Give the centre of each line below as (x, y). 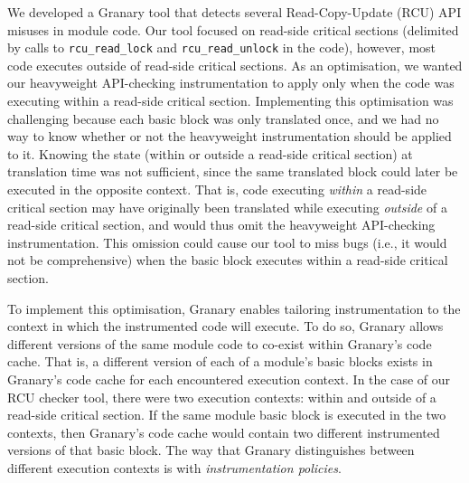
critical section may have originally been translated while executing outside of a (227, 207)
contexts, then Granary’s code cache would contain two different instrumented (224, 432)
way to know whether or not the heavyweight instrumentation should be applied (230, 136)
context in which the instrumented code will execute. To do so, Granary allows (225, 326)
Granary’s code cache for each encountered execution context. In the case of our (229, 379)
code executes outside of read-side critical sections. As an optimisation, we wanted (235, 65)
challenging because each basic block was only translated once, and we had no (223, 118)
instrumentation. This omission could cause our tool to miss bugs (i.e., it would (227, 242)
